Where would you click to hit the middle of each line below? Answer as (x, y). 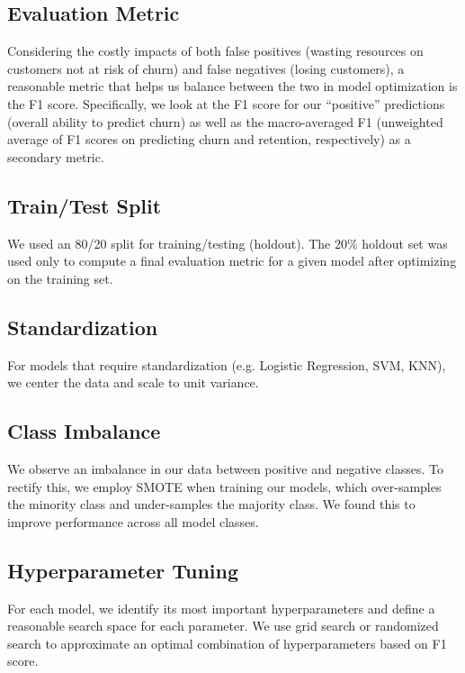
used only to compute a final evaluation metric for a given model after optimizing (232, 261)
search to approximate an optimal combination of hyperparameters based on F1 (227, 643)
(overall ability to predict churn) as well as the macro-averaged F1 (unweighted (225, 121)
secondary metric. (56, 156)
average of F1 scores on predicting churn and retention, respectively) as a (209, 139)
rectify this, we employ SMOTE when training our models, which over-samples (224, 486)
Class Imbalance (84, 431)
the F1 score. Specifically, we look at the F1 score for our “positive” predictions (226, 103)
